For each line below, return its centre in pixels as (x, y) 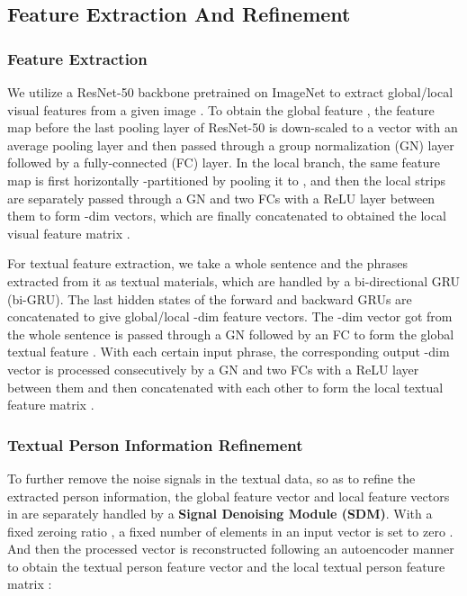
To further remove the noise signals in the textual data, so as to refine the (211, 478)
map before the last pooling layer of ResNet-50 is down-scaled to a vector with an (233, 127)
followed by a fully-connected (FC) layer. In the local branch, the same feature (224, 163)
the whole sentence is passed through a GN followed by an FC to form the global (231, 334)
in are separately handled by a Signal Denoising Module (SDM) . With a (220, 514)
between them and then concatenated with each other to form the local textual (225, 387)
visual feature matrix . (69, 233)
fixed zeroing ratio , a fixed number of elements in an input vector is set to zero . (230, 531)
